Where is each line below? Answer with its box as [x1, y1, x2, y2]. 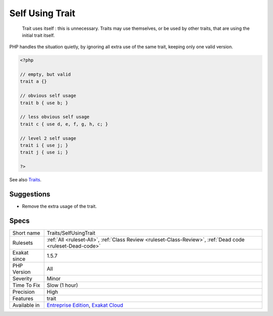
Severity [12, 275, 32, 282]
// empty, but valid [20, 71, 71, 77]
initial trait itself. [22, 32, 55, 38]
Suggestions [9, 190, 51, 199]
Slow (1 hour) [47, 282, 78, 289]
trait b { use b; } [20, 100, 68, 106]
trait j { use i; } [20, 149, 68, 155]
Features [12, 295, 34, 302]
